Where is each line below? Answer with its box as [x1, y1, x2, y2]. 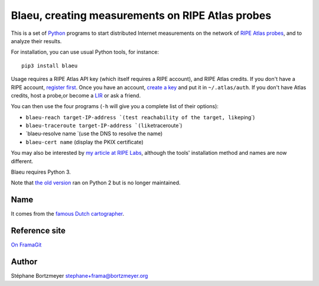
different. [11, 157, 34, 165]
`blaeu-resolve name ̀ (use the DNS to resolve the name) [25, 130, 163, 137]
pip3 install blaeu [21, 62, 78, 69]
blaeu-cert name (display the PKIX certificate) [25, 138, 144, 145]
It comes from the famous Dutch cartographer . [11, 210, 125, 217]
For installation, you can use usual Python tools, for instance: [11, 48, 159, 56]
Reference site [11, 226, 66, 236]
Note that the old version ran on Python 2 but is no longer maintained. [11, 179, 181, 186]
